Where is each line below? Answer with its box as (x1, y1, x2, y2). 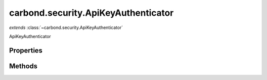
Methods (9, 62, 38, 70)
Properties (9, 46, 43, 54)
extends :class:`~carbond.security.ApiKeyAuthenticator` (9, 25, 123, 30)
